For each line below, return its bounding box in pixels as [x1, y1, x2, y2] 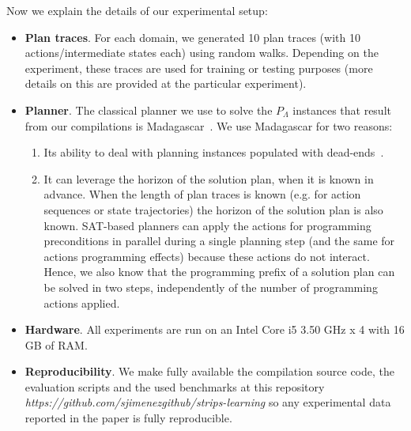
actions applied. [43, 294, 120, 311]
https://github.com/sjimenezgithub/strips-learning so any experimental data [25, 394, 391, 410]
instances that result [292, 101, 391, 118]
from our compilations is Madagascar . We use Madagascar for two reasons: [25, 117, 393, 134]
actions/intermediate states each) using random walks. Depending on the [25, 44, 379, 61]
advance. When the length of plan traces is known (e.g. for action [43, 186, 361, 202]
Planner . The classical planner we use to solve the [25, 101, 273, 118]
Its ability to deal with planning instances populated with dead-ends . [43, 144, 384, 161]
